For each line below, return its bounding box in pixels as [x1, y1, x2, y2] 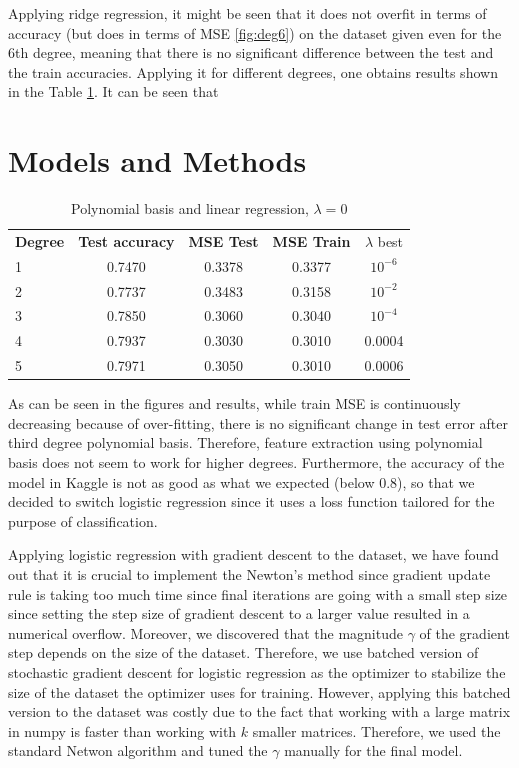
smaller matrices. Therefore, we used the [252, 720, 501, 741]
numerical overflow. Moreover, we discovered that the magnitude [8, 622, 403, 643]
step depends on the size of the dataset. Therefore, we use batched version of [8, 642, 479, 663]
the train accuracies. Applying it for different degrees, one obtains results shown [8, 61, 498, 82]
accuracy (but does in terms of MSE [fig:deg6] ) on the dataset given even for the [8, 22, 502, 43]
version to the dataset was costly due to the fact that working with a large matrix [8, 701, 511, 722]
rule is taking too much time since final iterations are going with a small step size [8, 583, 508, 604]
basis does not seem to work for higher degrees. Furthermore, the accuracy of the [8, 452, 505, 473]
